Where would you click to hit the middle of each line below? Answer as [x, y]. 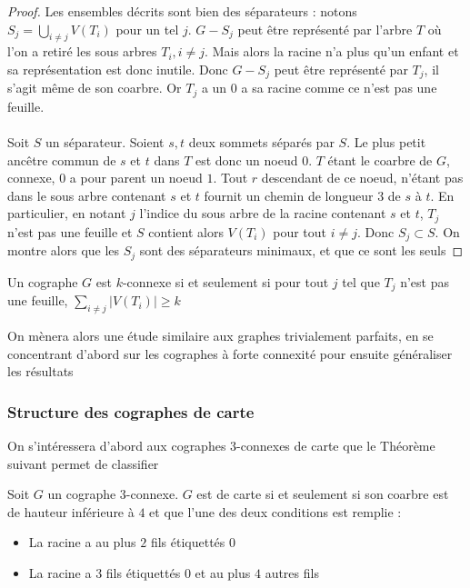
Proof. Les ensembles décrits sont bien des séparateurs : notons [182, 11]
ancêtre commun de [62, 159]
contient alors [186, 231]
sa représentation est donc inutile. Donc [118, 69]
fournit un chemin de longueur [289, 195]
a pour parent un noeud [136, 178]
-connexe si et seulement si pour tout [225, 281]
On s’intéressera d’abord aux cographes [117, 446]
